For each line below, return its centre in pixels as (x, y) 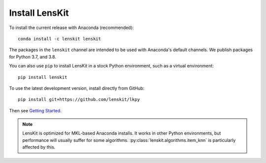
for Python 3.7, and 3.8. (33, 57)
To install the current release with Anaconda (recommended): (71, 28)
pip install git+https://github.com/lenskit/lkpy (79, 99)
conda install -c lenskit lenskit (59, 39)
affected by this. (39, 147)
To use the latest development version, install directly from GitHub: (77, 88)
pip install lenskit (43, 77)
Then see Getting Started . (35, 110)
